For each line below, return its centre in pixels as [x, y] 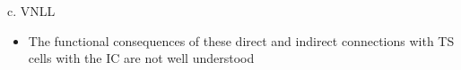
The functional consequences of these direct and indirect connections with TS [241, 40]
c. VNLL [31, 11]
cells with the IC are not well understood [141, 58]
